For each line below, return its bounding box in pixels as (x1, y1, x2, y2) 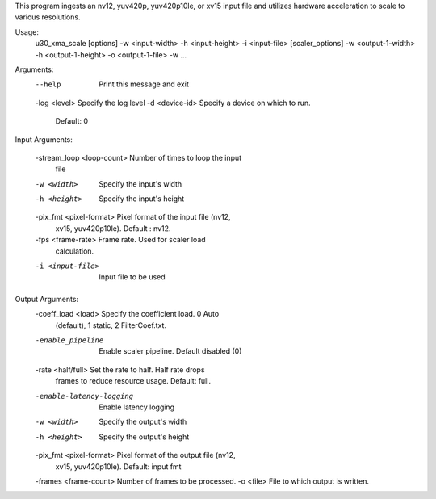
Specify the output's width (99, 417, 187, 427)
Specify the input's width (99, 178, 182, 189)
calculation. (55, 246, 94, 256)
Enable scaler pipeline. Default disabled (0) (99, 346, 242, 356)
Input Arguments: (15, 134, 73, 145)
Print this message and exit (99, 79, 189, 89)
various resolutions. (15, 12, 81, 22)
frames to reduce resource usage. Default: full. (55, 376, 212, 386)
